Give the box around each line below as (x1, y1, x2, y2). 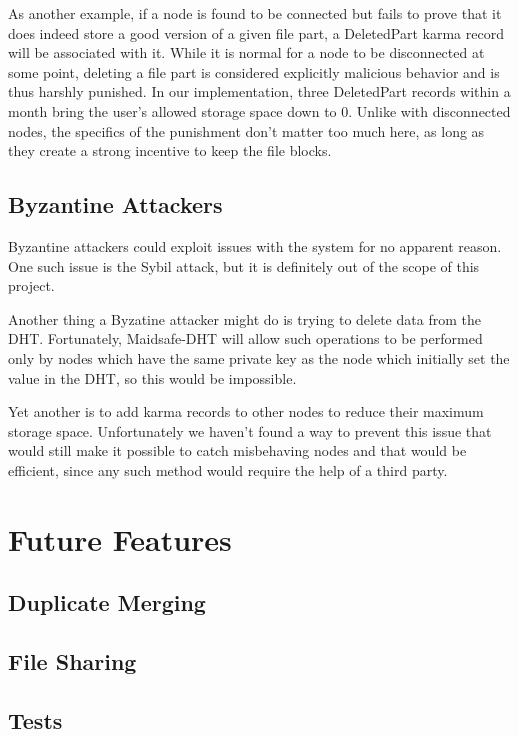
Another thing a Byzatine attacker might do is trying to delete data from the (8, 308, 481, 329)
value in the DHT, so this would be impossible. (8, 367, 297, 388)
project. (8, 275, 55, 296)
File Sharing (8, 646, 137, 677)
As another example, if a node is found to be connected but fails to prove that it (8, 3, 502, 23)
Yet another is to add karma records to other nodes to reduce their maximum (8, 401, 484, 422)
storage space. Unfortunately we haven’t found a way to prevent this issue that (8, 420, 492, 441)
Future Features (8, 518, 232, 559)
